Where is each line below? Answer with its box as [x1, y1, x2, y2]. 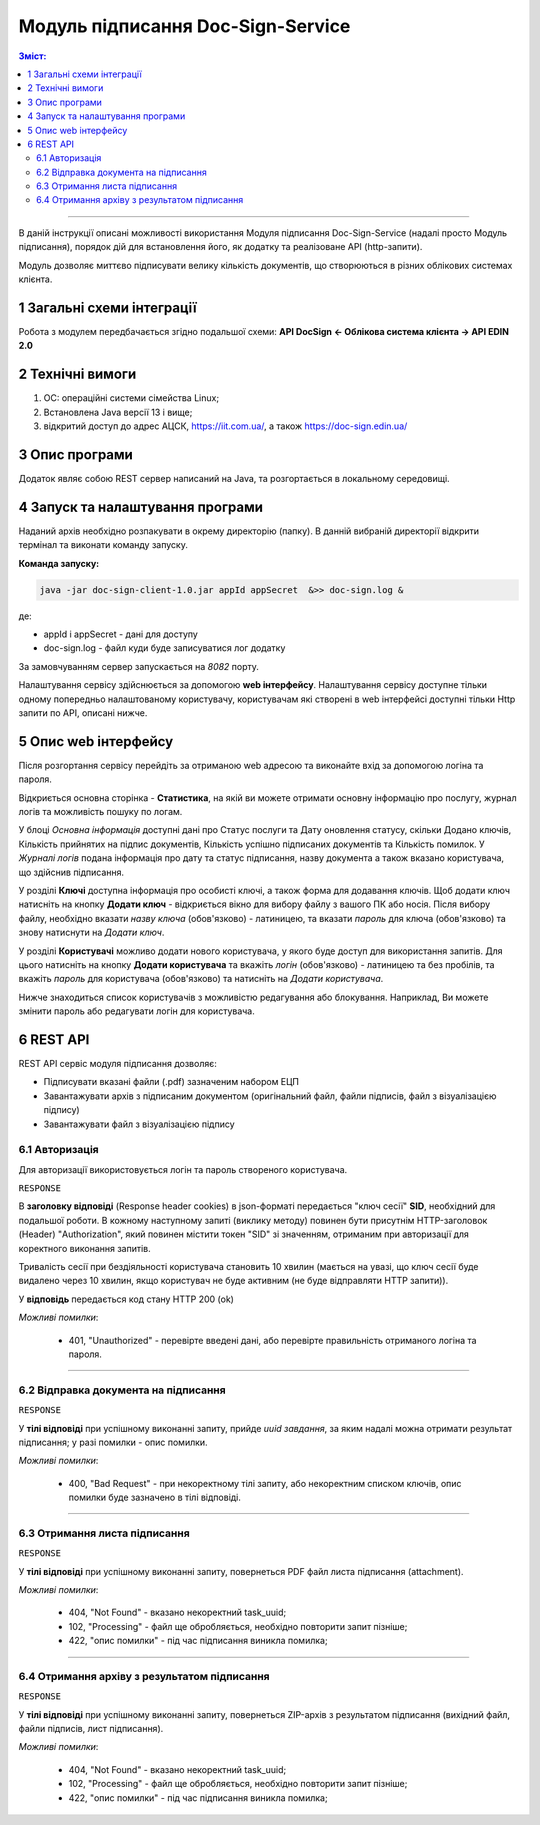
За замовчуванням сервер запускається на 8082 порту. [18, 660, 260, 672]
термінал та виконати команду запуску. [18, 539, 189, 551]
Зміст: [18, 50, 47, 62]
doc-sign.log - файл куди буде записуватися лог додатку [43, 642, 286, 654]
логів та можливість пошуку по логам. [18, 805, 183, 817]
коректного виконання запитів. [18, 1242, 151, 1254]
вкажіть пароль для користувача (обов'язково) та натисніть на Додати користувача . [18, 973, 384, 985]
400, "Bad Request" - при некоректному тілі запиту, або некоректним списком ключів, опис [68, 1477, 462, 1489]
